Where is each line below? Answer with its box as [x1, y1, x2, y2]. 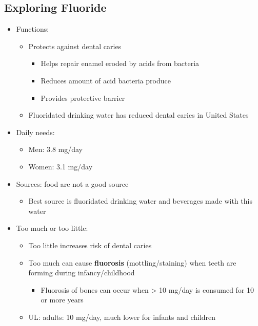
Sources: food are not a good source [16, 178, 129, 189]
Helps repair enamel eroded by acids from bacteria [41, 58, 200, 69]
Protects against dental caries [28, 40, 122, 51]
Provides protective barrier [41, 92, 125, 103]
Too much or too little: [16, 223, 88, 233]
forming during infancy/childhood [28, 267, 135, 278]
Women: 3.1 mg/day [28, 161, 93, 171]
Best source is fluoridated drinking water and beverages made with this [28, 195, 252, 206]
